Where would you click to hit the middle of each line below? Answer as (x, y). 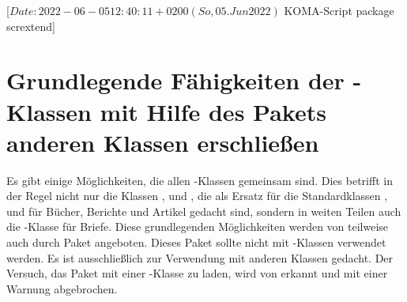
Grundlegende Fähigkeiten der (175, 80)
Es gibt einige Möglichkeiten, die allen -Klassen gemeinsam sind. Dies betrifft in (200, 180)
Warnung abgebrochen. (62, 288)
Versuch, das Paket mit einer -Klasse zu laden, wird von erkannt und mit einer (197, 273)
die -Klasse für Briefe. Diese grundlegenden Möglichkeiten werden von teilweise (198, 226)
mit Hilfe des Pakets (213, 111)
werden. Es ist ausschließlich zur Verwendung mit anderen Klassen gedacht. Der (200, 257)
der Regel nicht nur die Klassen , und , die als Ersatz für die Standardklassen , (197, 196)
